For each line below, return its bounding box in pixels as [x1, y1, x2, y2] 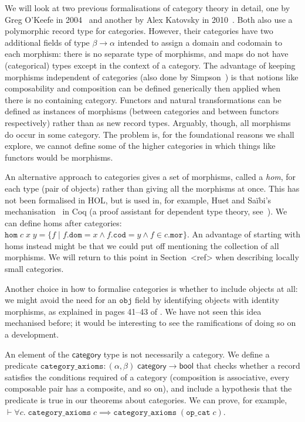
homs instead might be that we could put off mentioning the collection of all [5, 239, 279, 251]
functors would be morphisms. [5, 151, 113, 163]
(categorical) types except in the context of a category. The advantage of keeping [5, 59, 296, 71]
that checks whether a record [196, 359, 300, 372]
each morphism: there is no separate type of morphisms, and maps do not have [5, 47, 289, 60]
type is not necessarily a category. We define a [103, 348, 270, 360]
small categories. [5, 263, 64, 275]
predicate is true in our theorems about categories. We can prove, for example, [5, 394, 287, 406]
